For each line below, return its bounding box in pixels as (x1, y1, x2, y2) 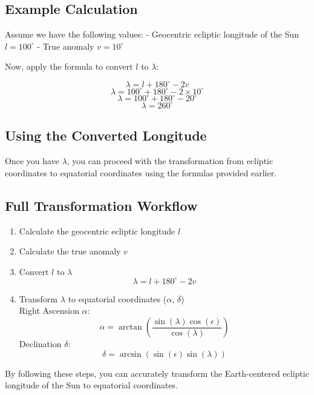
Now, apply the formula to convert (5, 60, 133, 73)
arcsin (119, 350, 142, 359)
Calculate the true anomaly (19, 245, 121, 257)
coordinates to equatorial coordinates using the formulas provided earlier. (5, 166, 277, 179)
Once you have (5, 154, 59, 167)
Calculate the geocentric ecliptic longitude (19, 224, 175, 237)
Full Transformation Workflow (5, 196, 198, 214)
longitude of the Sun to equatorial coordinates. (5, 379, 178, 391)
